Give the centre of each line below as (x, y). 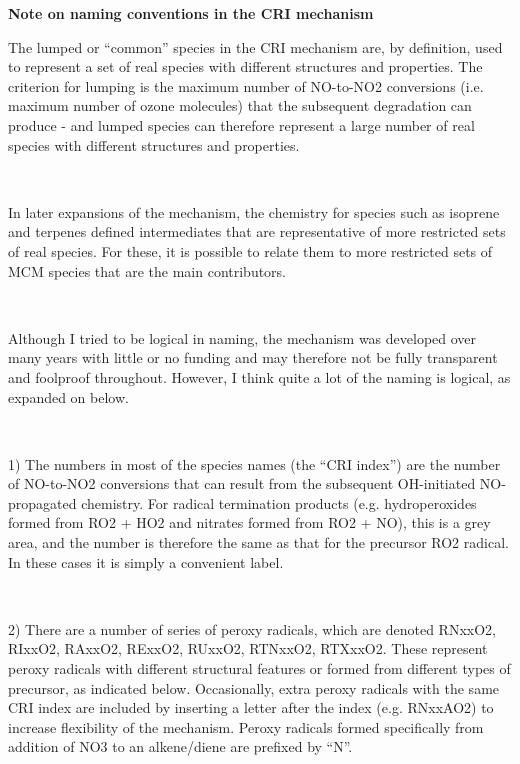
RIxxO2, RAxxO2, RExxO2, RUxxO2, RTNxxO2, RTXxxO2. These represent (248, 648)
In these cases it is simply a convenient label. (146, 561)
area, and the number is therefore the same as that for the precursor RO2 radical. (258, 542)
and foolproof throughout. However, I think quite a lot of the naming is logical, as (259, 376)
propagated (42, 502)
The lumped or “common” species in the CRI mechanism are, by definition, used (255, 46)
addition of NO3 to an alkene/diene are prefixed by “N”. (180, 746)
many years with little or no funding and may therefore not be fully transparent (253, 357)
